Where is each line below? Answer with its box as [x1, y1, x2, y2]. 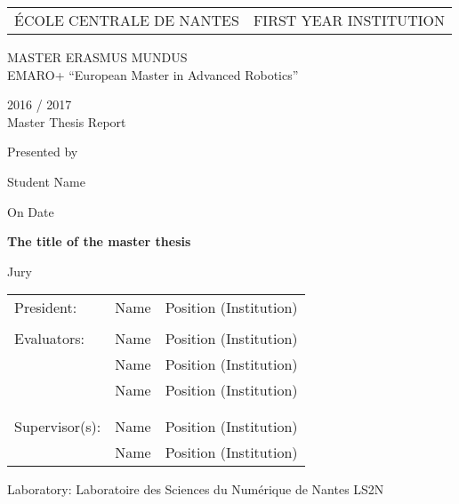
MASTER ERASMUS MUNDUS [7, 48, 188, 66]
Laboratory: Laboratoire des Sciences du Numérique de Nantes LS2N [7, 480, 384, 499]
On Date [7, 202, 54, 220]
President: [14, 297, 77, 318]
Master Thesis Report [7, 112, 126, 131]
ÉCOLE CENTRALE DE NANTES [14, 10, 239, 30]
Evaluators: [14, 328, 85, 349]
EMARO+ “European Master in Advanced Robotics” [7, 65, 299, 84]
